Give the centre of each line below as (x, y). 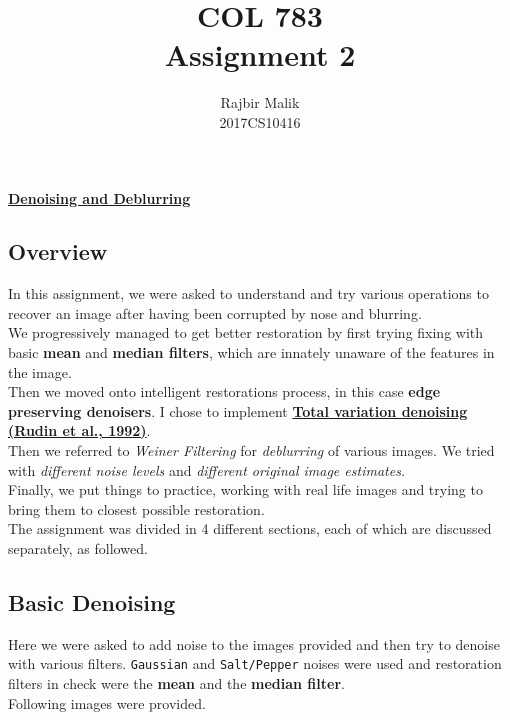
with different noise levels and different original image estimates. (207, 469)
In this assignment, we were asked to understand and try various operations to (248, 293)
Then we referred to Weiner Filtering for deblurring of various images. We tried (251, 450)
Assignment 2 (260, 54)
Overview (58, 251)
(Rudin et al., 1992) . (79, 430)
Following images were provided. (107, 702)
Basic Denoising (92, 602)
